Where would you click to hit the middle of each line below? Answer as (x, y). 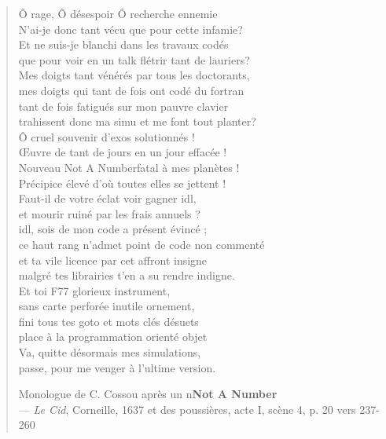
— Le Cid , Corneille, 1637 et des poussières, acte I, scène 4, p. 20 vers (187, 409)
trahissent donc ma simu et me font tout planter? (137, 121)
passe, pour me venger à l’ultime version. (117, 367)
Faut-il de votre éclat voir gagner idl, (107, 198)
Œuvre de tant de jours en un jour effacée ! (123, 152)
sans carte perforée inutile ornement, (107, 306)
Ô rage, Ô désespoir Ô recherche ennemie (118, 13)
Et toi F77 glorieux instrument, (94, 290)
